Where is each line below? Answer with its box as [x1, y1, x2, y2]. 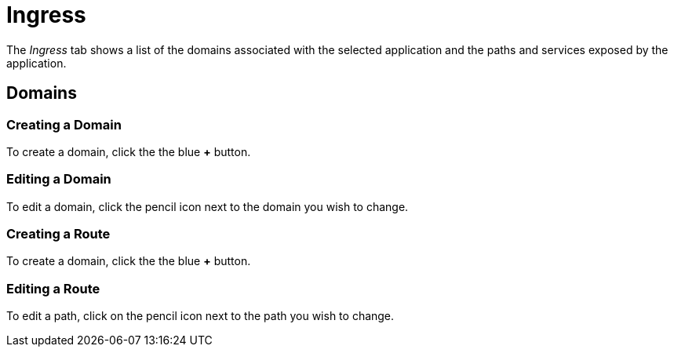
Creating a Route [6, 226, 111, 242]
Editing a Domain [6, 171, 111, 187]
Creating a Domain [6, 116, 122, 133]
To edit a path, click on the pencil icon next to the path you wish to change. [6, 309, 395, 323]
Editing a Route [6, 280, 100, 297]
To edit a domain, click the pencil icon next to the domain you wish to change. [6, 199, 409, 213]
